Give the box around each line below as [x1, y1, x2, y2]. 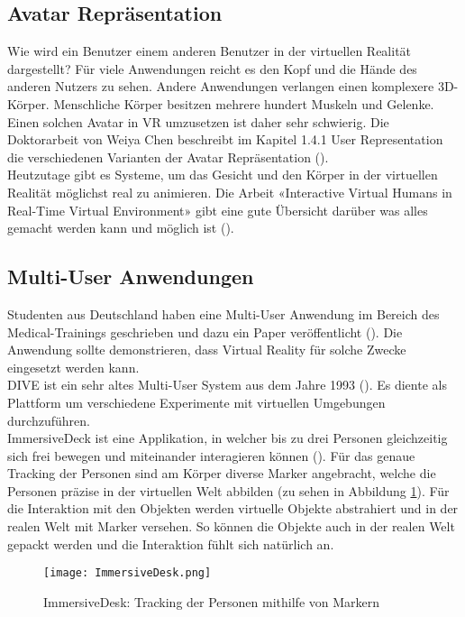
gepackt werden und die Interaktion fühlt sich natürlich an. [7, 534, 334, 553]
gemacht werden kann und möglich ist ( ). [7, 218, 234, 237]
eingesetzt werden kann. [7, 357, 140, 376]
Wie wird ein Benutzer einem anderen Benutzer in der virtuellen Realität [7, 41, 412, 60]
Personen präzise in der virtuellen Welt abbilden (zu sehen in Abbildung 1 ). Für [7, 481, 450, 500]
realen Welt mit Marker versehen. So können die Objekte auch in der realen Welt [7, 517, 455, 536]
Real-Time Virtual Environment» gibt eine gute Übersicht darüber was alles [7, 200, 428, 219]
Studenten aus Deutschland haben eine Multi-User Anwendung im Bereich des [7, 304, 440, 323]
